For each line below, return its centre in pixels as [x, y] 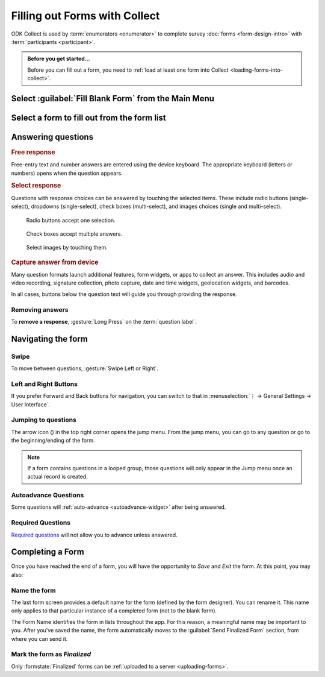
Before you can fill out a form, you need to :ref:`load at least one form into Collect [128, 70]
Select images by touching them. [67, 248]
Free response [33, 153]
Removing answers [40, 309]
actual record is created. [58, 477]
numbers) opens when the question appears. [67, 173]
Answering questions [52, 137]
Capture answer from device [55, 262]
